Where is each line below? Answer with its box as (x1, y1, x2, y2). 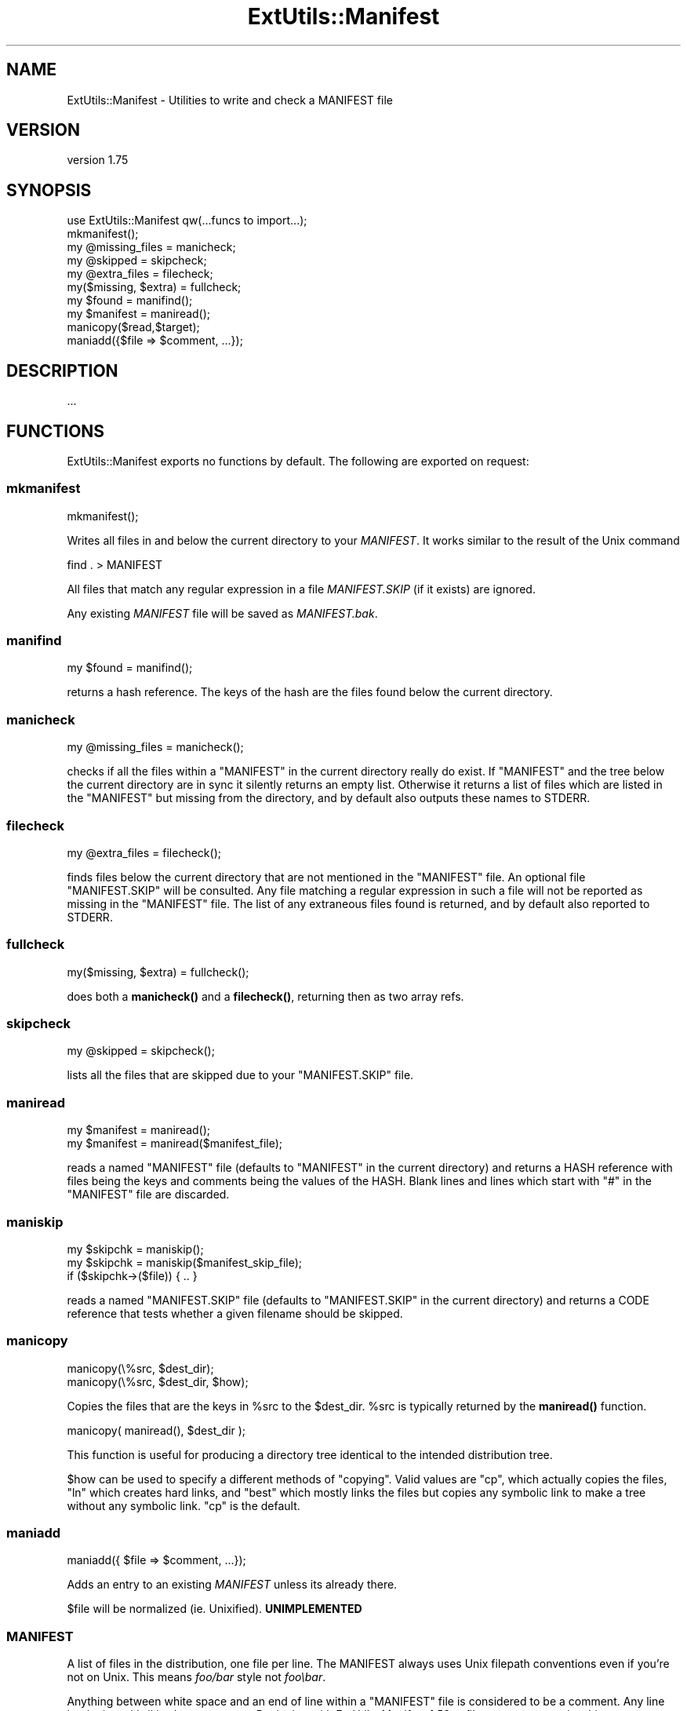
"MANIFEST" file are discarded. (67, 1187, 230, 1202)
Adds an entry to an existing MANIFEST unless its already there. (67, 1578, 398, 1592)
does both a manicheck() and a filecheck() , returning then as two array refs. (67, 989, 464, 1003)
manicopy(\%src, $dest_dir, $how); (67, 1374, 249, 1388)
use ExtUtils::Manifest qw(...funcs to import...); (67, 213, 307, 228)
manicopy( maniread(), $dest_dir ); (67, 1423, 246, 1437)
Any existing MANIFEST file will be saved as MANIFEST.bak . (67, 606, 378, 620)
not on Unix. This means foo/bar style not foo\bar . (67, 1670, 326, 1684)
